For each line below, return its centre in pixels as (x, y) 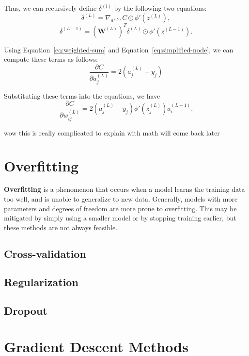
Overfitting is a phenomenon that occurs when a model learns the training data (124, 189)
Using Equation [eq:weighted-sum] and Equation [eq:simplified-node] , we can (119, 49)
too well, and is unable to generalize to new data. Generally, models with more (121, 198)
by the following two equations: (160, 8)
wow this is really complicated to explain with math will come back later (112, 132)
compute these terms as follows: (51, 59)
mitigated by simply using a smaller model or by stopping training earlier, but (120, 218)
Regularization (41, 282)
